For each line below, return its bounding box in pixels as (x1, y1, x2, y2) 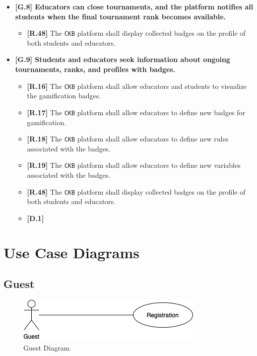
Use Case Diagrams (3, 242, 139, 262)
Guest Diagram (23, 342, 70, 353)
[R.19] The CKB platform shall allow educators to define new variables (27, 160, 241, 170)
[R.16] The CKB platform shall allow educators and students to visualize (27, 80, 247, 91)
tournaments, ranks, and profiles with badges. (15, 64, 176, 74)
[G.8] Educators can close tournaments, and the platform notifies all (15, 1, 254, 11)
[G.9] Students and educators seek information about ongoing (15, 54, 230, 65)
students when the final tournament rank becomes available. (15, 11, 226, 21)
